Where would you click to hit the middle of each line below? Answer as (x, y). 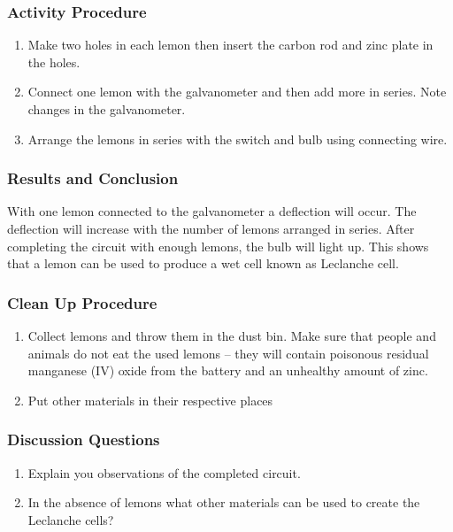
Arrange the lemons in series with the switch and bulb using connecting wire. (238, 139)
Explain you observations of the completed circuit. (164, 472)
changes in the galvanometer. (107, 109)
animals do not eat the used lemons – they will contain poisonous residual (228, 353)
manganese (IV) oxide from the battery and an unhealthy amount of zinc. (228, 370)
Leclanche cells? (71, 519)
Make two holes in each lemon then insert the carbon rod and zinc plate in (230, 45)
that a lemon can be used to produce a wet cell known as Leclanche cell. (203, 263)
